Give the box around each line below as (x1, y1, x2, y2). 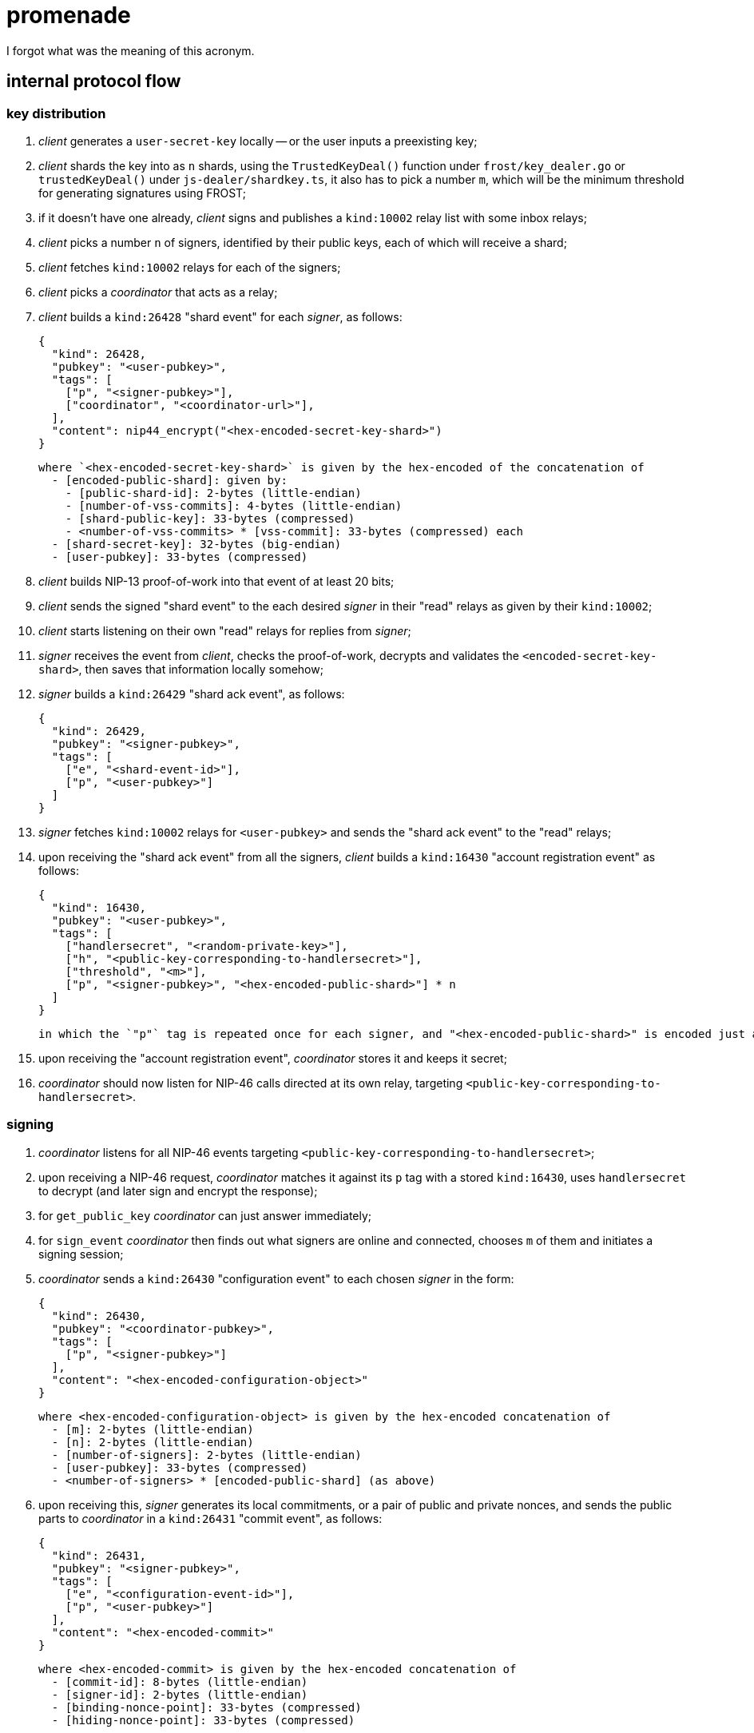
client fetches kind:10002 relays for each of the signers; (38, 260, 341, 274)
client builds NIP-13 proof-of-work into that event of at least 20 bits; (38, 574, 395, 588)
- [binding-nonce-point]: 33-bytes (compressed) (51, 1700, 362, 1714)
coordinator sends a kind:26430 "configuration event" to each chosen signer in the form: (38, 1271, 514, 1286)
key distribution (6, 105, 106, 121)
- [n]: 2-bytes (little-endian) (51, 1435, 254, 1449)
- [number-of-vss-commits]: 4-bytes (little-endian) (65, 499, 403, 512)
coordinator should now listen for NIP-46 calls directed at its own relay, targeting (38, 1075, 463, 1090)
